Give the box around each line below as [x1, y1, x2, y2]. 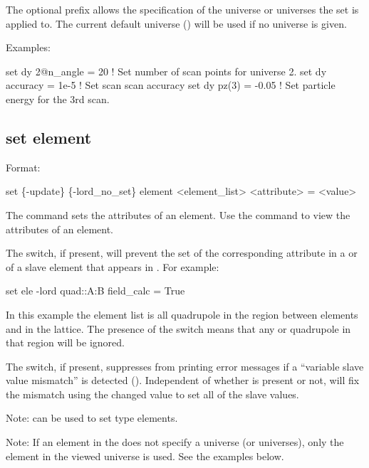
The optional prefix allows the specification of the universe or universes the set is [6, 2, 359, 16]
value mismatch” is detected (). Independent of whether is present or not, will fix [6, 373, 360, 388]
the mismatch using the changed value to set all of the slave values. [6, 386, 299, 401]
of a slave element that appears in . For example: [6, 259, 219, 274]
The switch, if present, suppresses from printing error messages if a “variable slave [6, 358, 364, 373]
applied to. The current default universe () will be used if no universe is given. [6, 16, 347, 31]
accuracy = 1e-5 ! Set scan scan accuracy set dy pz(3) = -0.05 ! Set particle [6, 78, 336, 92]
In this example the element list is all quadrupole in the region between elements [6, 307, 358, 321]
